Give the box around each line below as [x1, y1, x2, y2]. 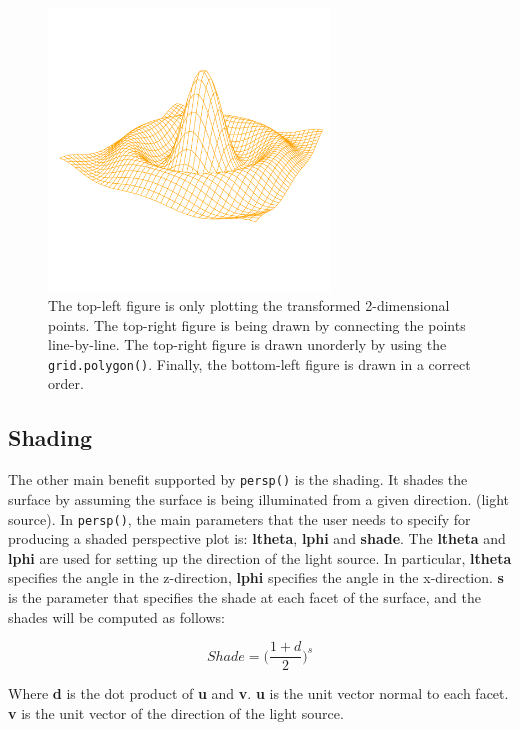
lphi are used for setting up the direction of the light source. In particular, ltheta [8, 547, 512, 568]
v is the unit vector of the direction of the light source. [8, 702, 344, 723]
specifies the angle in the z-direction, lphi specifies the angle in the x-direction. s [8, 567, 504, 588]
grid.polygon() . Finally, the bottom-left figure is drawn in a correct [48, 353, 471, 374]
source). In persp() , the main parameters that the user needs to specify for [8, 508, 471, 529]
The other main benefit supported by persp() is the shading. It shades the [8, 469, 468, 490]
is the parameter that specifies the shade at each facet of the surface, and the [8, 586, 481, 607]
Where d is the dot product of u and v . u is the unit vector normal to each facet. [8, 683, 509, 704]
